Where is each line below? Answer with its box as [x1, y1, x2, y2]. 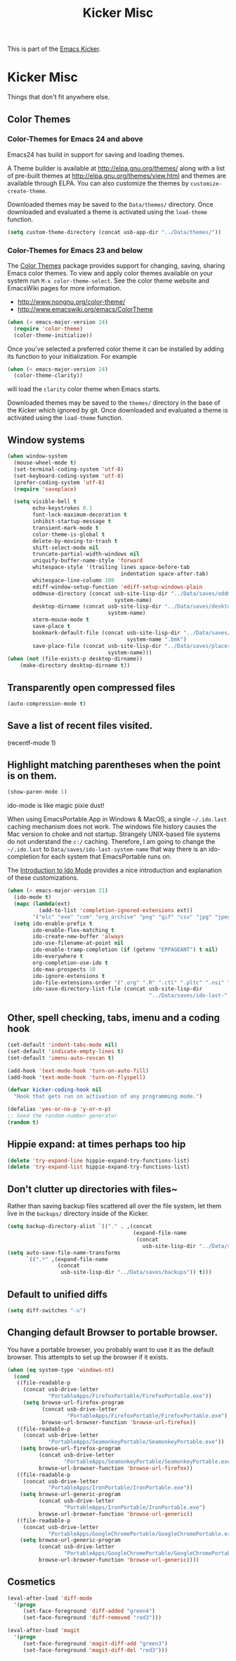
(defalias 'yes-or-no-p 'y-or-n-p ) [7, 1105, 112, 1113]
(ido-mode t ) [13, 894, 52, 901]
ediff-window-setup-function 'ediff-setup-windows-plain [32, 583, 202, 590]
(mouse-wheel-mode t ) [13, 460, 77, 467]
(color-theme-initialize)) [13, 331, 93, 339]
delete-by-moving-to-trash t [32, 537, 118, 544]
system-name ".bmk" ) [126, 636, 188, 643]
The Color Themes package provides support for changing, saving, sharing [7, 261, 225, 269]
